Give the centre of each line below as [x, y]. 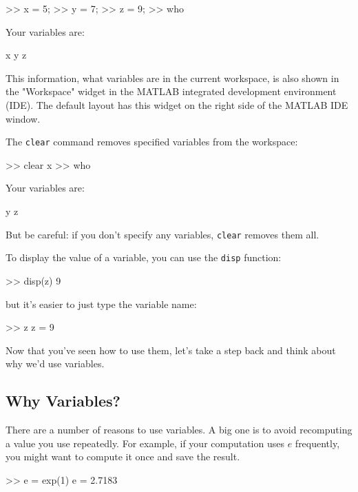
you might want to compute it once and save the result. [123, 457]
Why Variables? [63, 401]
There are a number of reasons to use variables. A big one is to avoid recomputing [179, 430]
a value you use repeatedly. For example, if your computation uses [145, 443]
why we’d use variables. [55, 363]
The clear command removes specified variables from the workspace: [152, 142]
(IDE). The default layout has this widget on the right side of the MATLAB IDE [177, 104]
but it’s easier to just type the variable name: [101, 304]
